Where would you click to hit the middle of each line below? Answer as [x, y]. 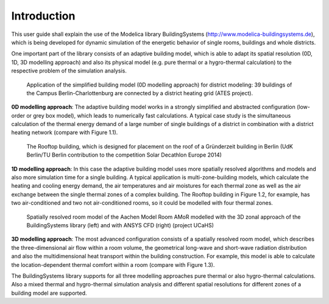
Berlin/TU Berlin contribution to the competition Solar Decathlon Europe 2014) [124, 155]
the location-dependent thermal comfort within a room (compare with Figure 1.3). [113, 264]
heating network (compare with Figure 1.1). [65, 133]
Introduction [43, 16]
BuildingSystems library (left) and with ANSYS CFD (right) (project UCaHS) [120, 225]
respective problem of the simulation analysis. [69, 71]
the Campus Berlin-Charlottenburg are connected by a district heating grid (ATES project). [140, 93]
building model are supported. [49, 293]
